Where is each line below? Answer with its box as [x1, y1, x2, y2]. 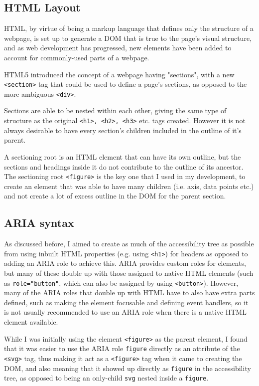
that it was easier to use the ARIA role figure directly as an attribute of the [4, 343, 240, 354]
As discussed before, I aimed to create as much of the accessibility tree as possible [4, 238, 254, 249]
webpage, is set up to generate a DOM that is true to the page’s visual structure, [4, 32, 252, 43]
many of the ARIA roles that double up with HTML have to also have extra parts [4, 287, 255, 298]
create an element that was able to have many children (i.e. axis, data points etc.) [4, 181, 254, 191]
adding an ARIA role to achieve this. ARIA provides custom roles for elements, [4, 258, 246, 268]
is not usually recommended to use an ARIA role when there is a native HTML [4, 307, 247, 317]
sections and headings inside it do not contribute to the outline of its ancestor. [4, 161, 244, 172]
